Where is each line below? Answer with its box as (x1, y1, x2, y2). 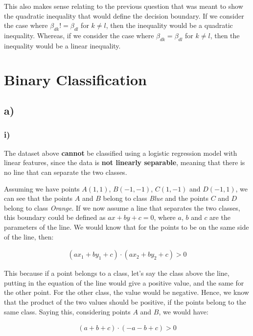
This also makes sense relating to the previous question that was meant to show (4, 1, 243, 11)
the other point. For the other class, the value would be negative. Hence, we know (4, 287, 249, 297)
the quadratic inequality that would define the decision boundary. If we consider (4, 10, 244, 21)
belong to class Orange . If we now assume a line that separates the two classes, (4, 202, 240, 213)
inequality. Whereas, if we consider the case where (4, 30, 154, 40)
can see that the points (4, 193, 73, 203)
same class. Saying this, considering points (4, 306, 131, 316)
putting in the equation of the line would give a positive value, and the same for (4, 277, 244, 288)
